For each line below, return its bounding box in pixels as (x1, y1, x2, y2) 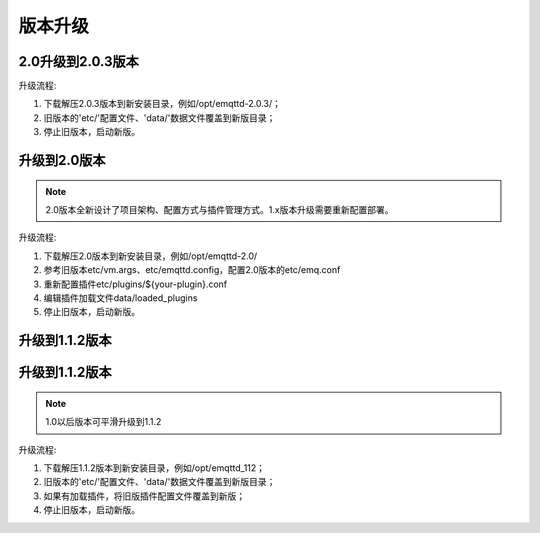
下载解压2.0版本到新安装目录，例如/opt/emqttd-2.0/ (43, 250, 258, 262)
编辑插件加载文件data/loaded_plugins (43, 291, 198, 304)
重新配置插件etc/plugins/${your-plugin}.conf (43, 278, 228, 290)
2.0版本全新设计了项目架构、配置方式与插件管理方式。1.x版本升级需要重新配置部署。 (45, 204, 394, 216)
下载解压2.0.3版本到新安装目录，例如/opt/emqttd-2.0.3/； (43, 98, 282, 110)
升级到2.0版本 (18, 152, 106, 169)
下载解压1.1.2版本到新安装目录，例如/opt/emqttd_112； (43, 461, 265, 474)
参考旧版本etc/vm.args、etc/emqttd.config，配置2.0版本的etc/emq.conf (43, 264, 341, 276)
